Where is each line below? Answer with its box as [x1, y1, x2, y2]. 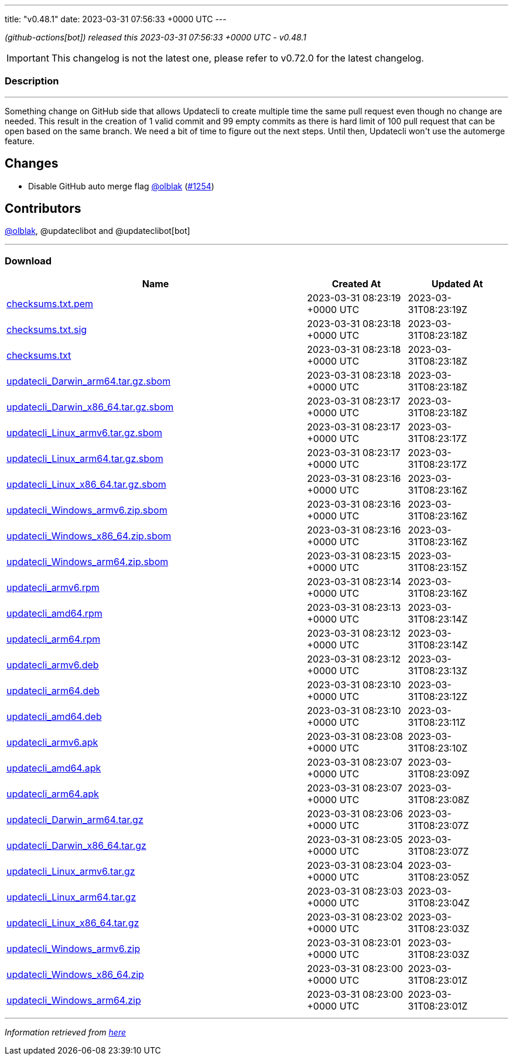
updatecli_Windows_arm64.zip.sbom [6, 556, 169, 568]
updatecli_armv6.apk [6, 736, 98, 749]
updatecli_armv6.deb [6, 659, 99, 671]
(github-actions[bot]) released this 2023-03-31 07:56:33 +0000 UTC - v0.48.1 [5, 32, 306, 42]
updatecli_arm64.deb [6, 685, 100, 697]
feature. [5, 135, 35, 146]
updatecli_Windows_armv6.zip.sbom [6, 504, 167, 517]
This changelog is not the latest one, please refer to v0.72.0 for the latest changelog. [51, 52, 424, 64]
